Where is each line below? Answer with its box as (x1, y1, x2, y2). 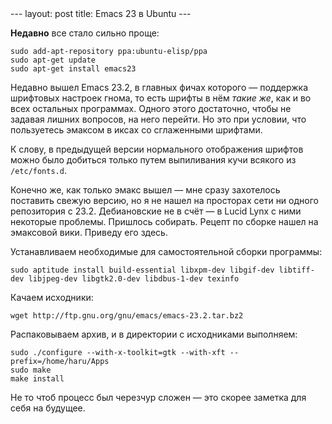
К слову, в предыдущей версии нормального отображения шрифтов (10, 143, 304, 155)
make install (10, 374, 65, 384)
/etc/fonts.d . (10, 165, 67, 176)
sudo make (10, 365, 52, 375)
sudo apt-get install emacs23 (10, 64, 137, 74)
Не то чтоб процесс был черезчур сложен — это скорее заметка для (10, 392, 307, 403)
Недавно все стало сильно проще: (10, 27, 160, 39)
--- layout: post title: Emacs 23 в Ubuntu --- (10, 8, 192, 19)
